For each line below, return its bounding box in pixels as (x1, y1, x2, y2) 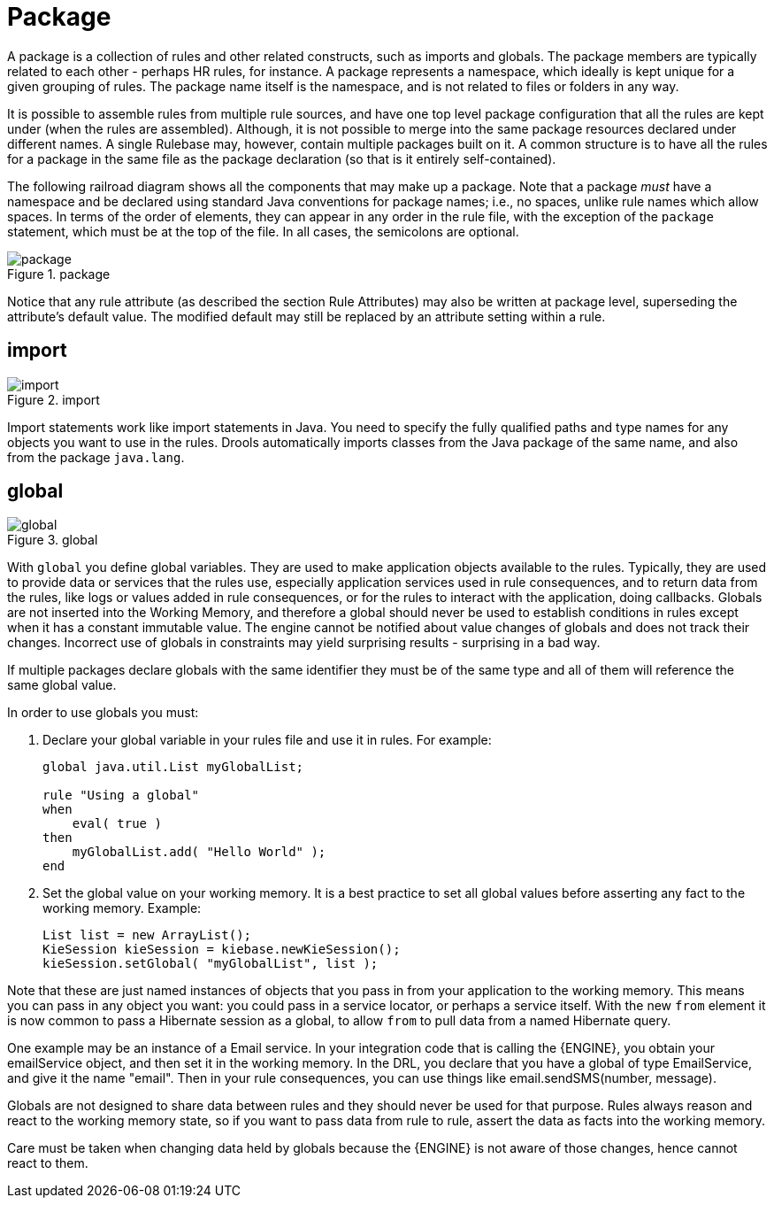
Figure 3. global (7, 532, 98, 548)
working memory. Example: (42, 900, 202, 916)
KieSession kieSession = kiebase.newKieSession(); (42, 942, 401, 957)
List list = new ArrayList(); (42, 928, 252, 943)
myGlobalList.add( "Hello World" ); (72, 845, 326, 860)
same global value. (7, 677, 117, 693)
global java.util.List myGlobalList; (42, 760, 304, 775)
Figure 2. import (7, 391, 100, 407)
